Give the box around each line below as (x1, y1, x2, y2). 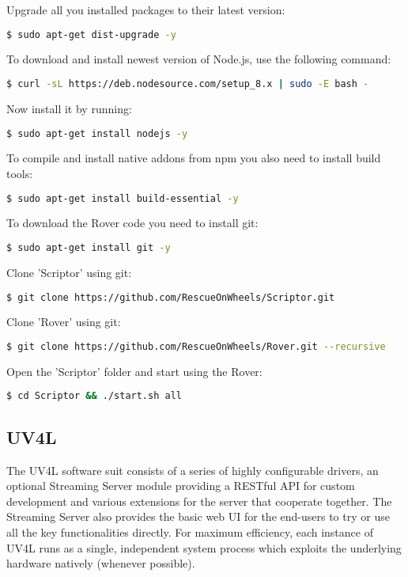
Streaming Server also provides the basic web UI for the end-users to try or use (6, 508, 390, 525)
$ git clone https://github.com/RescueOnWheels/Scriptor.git (6, 291, 335, 303)
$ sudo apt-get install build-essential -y (6, 192, 239, 204)
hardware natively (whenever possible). (6, 555, 195, 571)
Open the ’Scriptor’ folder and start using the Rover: (6, 363, 263, 379)
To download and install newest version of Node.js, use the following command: (6, 51, 391, 67)
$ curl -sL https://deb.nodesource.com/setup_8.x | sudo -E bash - (6, 78, 369, 90)
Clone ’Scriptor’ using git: (6, 264, 132, 280)
